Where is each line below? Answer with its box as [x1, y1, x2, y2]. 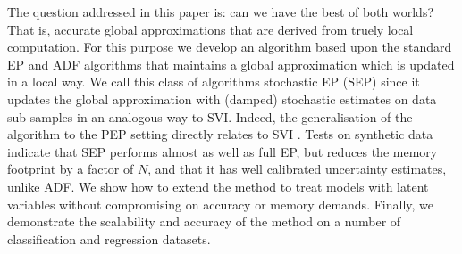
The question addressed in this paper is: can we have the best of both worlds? [7, 3, 434, 20]
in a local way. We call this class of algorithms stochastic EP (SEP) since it [7, 72, 420, 91]
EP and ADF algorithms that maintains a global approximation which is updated [7, 54, 455, 73]
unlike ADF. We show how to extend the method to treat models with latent [7, 176, 429, 195]
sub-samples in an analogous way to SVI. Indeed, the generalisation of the [7, 107, 413, 126]
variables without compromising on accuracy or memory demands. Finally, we [7, 194, 434, 213]
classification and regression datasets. [7, 229, 211, 248]
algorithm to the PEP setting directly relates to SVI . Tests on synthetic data [7, 125, 433, 143]
